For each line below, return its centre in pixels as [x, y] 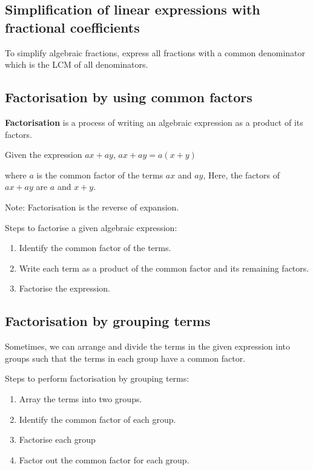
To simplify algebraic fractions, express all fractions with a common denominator [155, 52]
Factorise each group [57, 439]
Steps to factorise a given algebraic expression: [91, 227]
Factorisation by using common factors [129, 97]
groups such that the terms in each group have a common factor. [125, 358]
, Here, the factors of [242, 175]
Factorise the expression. [65, 288]
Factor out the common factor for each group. [104, 459]
